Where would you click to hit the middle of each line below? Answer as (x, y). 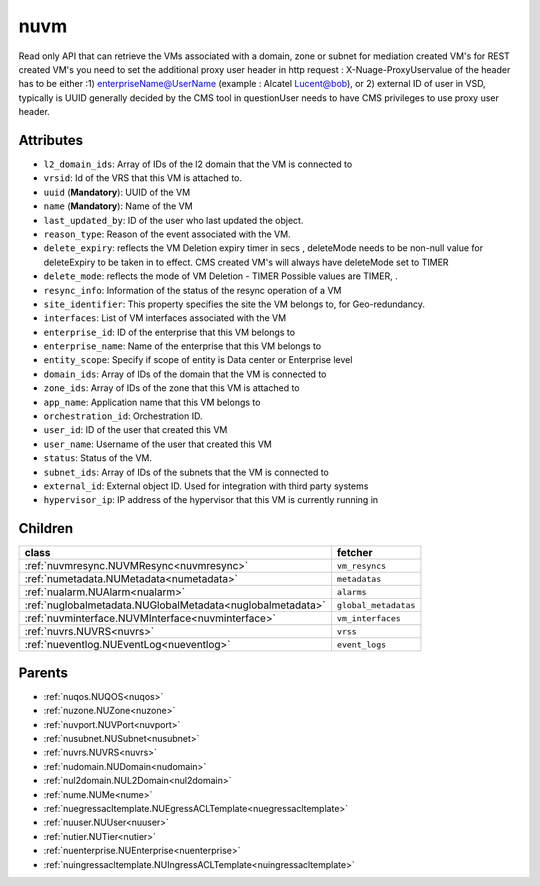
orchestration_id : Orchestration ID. (123, 416)
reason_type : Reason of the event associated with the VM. (167, 234)
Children (46, 528)
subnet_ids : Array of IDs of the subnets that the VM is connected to (186, 472)
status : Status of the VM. (98, 458)
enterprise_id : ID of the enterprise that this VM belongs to (169, 332)
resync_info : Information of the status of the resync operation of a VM (192, 290)
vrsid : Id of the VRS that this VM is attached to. (143, 178)
